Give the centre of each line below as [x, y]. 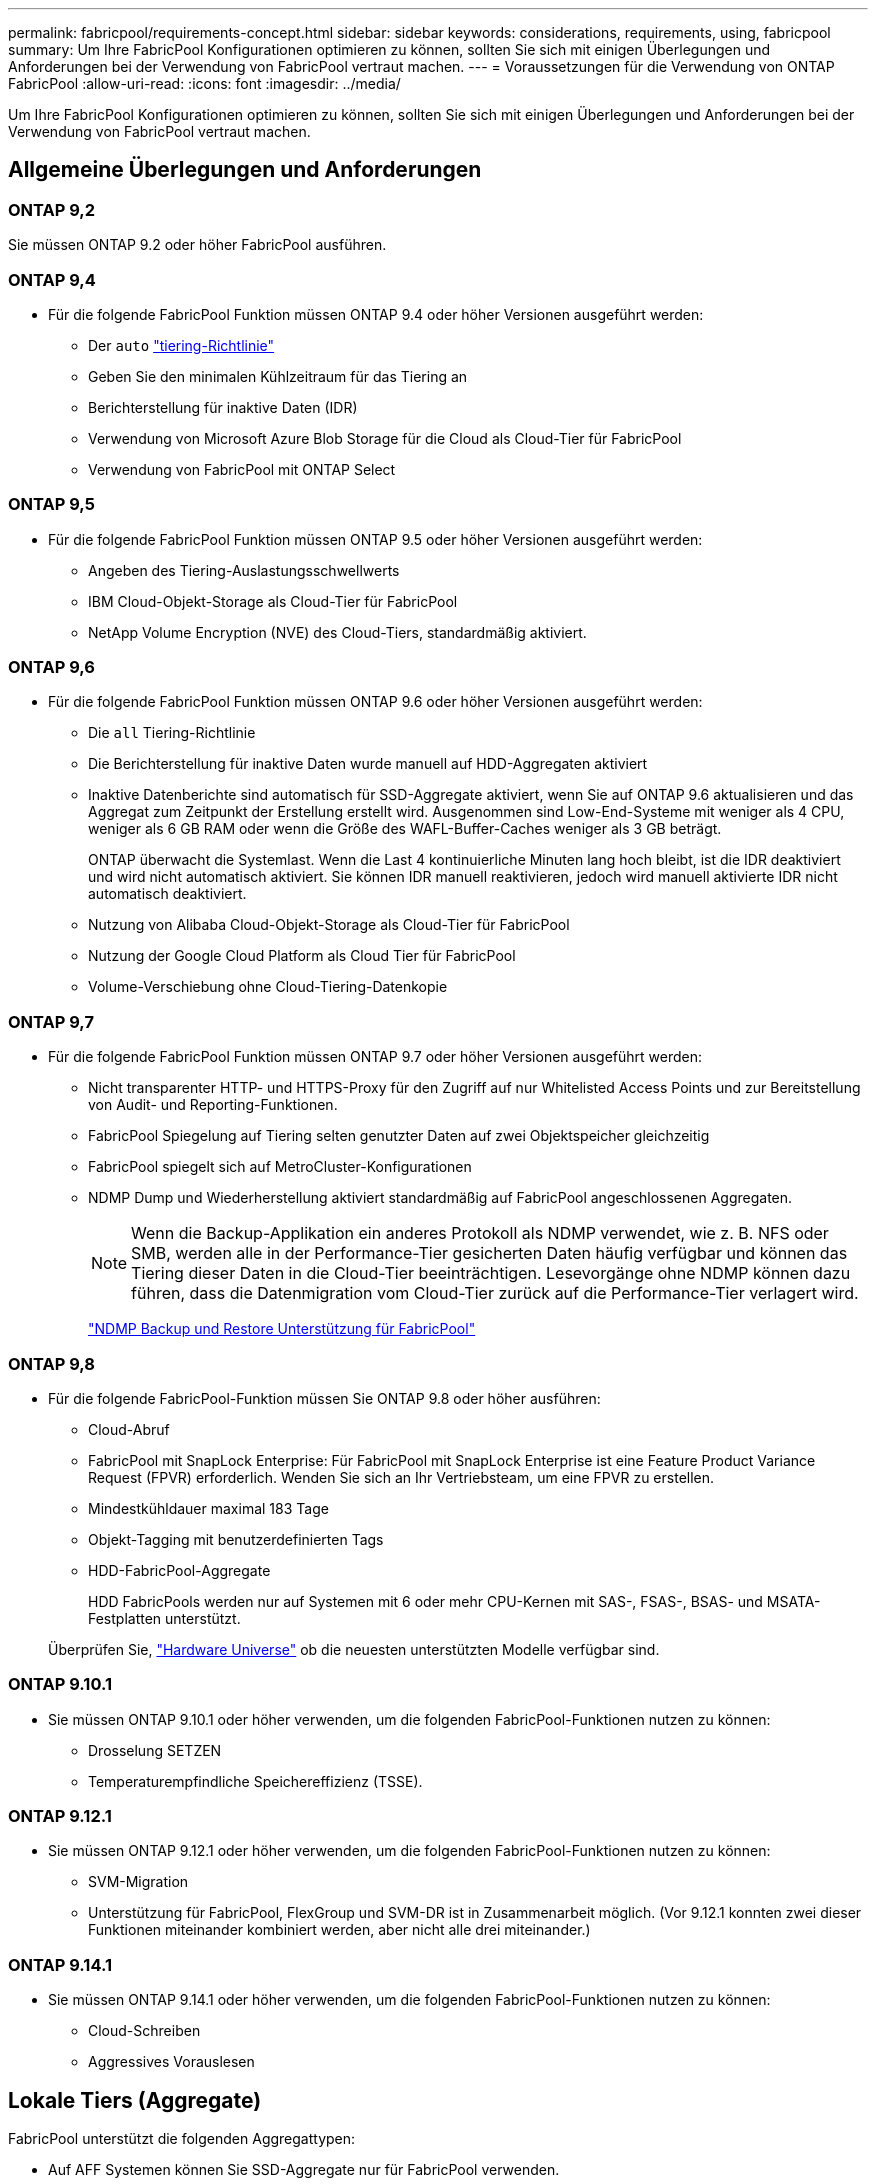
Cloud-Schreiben [144, 2031]
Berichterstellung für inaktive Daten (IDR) [223, 407]
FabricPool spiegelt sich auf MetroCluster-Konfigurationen [280, 1167]
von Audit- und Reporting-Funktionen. [213, 1105]
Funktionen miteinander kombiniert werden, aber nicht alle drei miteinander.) [339, 1930]
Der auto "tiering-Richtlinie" [181, 345]
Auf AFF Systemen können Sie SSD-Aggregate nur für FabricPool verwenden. [304, 2170]
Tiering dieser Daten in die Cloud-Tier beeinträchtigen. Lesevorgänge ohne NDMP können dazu [491, 1273]
